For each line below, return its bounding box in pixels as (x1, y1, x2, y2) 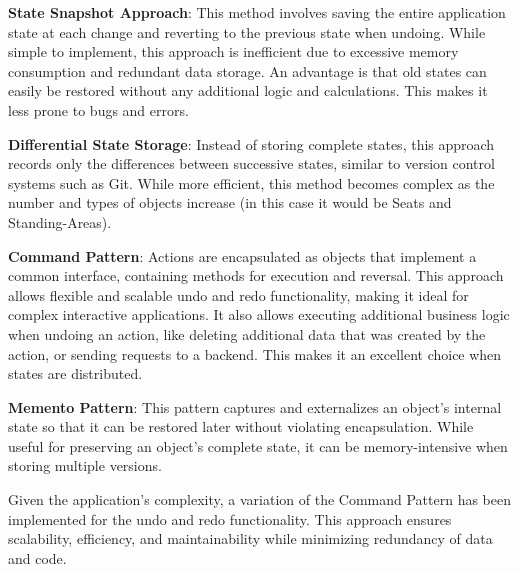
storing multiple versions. (8, 455, 162, 476)
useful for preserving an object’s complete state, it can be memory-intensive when (8, 435, 508, 456)
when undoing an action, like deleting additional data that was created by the (8, 323, 486, 344)
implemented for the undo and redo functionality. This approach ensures (8, 508, 452, 529)
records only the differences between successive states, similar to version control (8, 153, 495, 174)
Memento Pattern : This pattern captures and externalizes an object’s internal (8, 396, 502, 417)
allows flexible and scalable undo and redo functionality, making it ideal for (8, 284, 469, 305)
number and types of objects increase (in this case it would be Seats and (8, 192, 452, 213)
